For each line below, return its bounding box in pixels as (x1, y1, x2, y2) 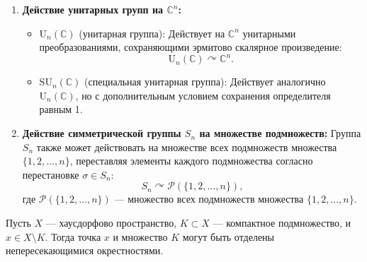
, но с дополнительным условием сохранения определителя (75, 88, 331, 102)
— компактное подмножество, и (213, 215, 351, 230)
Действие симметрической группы (22, 126, 181, 141)
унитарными (242, 25, 296, 40)
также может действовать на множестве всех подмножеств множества (36, 139, 337, 154)
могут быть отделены (182, 229, 275, 244)
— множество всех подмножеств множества (114, 191, 304, 206)
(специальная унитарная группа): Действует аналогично (84, 74, 326, 89)
